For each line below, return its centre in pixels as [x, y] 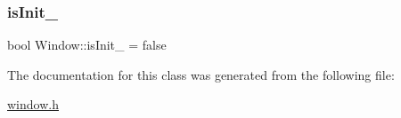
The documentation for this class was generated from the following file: [201, 74]
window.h [33, 104]
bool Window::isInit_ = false [87, 45]
